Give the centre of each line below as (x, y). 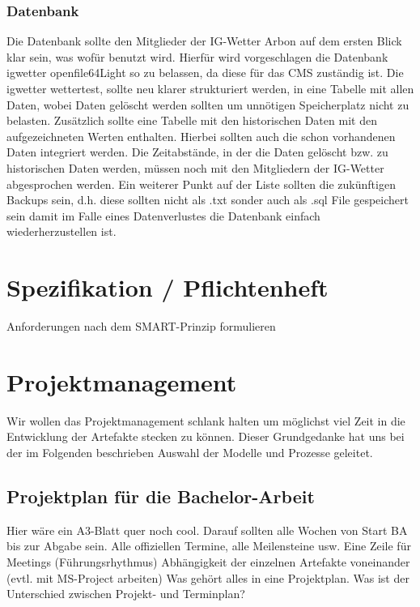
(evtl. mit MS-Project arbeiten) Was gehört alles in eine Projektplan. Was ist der (208, 577)
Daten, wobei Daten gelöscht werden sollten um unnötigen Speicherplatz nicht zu (208, 104)
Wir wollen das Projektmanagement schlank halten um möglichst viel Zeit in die (206, 420)
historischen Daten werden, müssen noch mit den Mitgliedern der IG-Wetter (195, 167)
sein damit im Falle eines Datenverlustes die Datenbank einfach (163, 215)
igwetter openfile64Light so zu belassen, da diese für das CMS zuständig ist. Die (205, 73)
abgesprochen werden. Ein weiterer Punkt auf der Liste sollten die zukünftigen (201, 184)
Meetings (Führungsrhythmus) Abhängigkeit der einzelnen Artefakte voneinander (208, 561)
